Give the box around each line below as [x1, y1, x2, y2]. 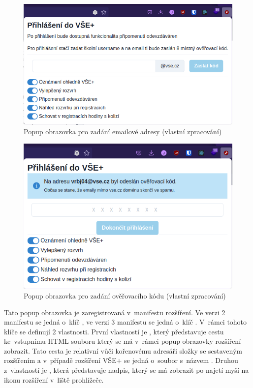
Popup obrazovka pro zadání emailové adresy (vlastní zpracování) [24, 126, 222, 137]
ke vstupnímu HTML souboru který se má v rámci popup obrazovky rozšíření [4, 336, 241, 346]
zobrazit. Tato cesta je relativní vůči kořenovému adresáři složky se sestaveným [4, 345, 242, 356]
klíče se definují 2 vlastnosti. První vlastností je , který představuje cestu [4, 326, 224, 336]
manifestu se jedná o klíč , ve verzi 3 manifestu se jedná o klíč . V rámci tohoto [4, 317, 247, 327]
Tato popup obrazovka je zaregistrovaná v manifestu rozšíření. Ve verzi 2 [4, 307, 225, 317]
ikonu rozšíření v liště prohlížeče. [4, 374, 104, 385]
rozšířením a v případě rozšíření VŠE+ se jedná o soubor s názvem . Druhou [4, 355, 238, 365]
